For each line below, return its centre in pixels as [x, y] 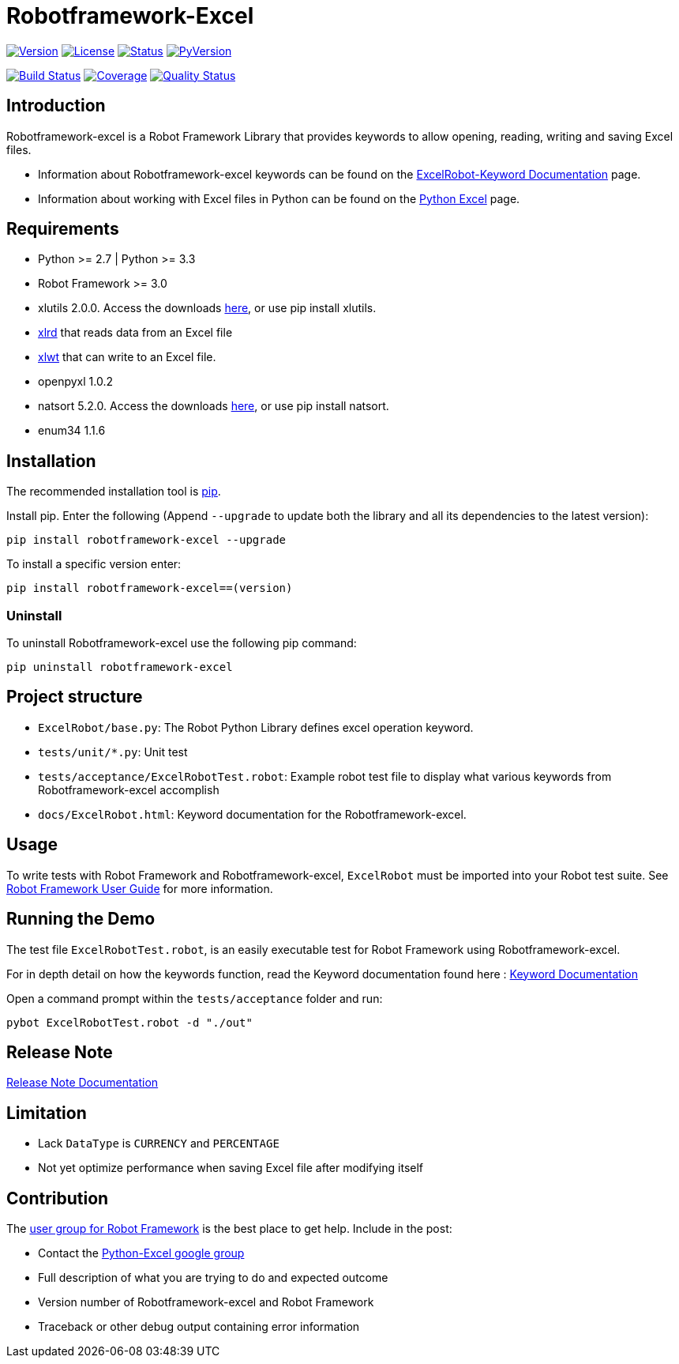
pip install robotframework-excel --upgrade [146, 540]
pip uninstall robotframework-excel [120, 667]
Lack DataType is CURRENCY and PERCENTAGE [159, 1144]
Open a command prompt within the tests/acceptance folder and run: [195, 998]
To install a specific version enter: [94, 564]
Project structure [75, 697]
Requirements [63, 229]
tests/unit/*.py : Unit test [113, 752]
